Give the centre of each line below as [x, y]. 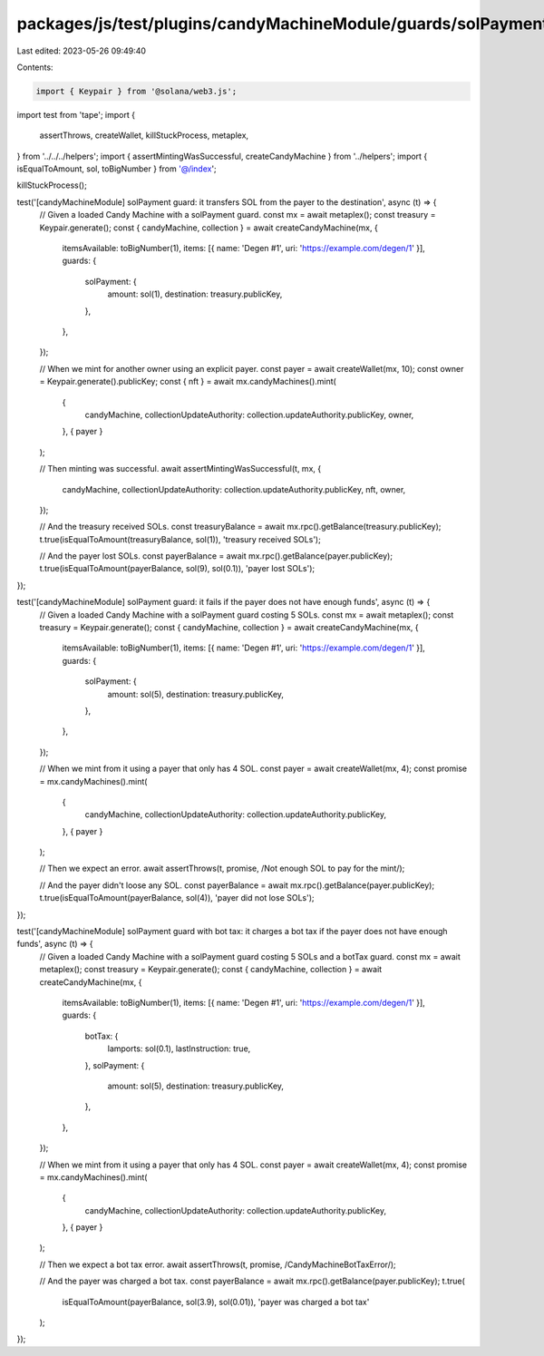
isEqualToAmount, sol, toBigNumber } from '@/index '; [117, 169]
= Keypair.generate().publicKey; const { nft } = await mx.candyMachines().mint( [188, 382]
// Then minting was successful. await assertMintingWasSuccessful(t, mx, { [180, 469]
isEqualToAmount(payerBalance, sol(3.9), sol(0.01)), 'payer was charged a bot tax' [216, 1302]
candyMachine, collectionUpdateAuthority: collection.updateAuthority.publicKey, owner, [249, 415]
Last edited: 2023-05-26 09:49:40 [82, 51]
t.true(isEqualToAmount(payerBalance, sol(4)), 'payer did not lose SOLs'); [177, 898]
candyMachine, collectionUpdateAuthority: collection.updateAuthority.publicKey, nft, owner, [234, 489]
